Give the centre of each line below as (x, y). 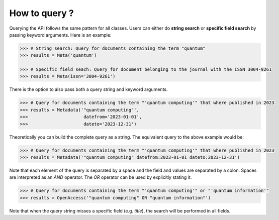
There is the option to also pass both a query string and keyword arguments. (88, 89)
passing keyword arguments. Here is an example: (60, 35)
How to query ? (41, 13)
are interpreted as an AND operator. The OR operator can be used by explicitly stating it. (101, 177)
